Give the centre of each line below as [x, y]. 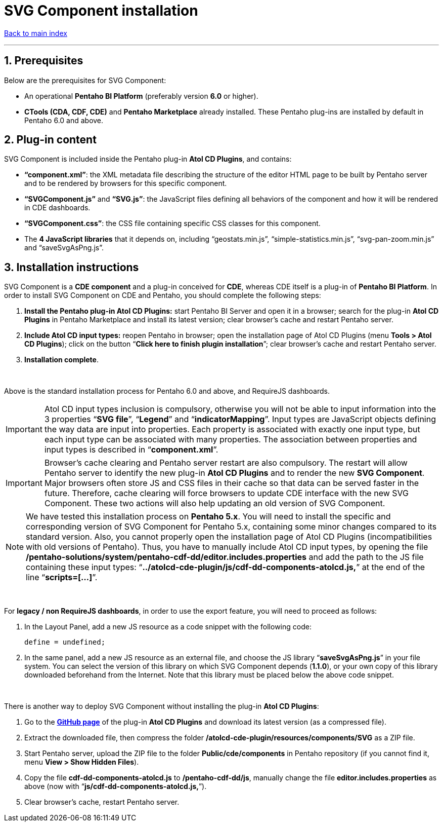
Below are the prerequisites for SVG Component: [85, 80]
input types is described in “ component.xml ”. [131, 450]
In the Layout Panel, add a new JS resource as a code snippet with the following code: [168, 627]
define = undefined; [65, 642]
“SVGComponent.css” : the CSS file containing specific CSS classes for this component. [172, 223]
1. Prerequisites [44, 61]
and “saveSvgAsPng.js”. [64, 248]
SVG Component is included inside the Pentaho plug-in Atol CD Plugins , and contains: [148, 159]
